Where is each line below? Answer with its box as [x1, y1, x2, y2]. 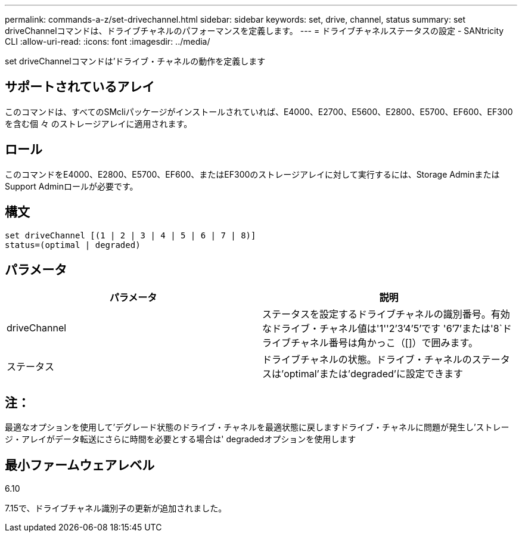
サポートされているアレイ [5, 79, 155, 95]
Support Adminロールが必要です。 [5, 181, 138, 191]
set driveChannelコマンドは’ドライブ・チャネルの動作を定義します [5, 56, 266, 66]
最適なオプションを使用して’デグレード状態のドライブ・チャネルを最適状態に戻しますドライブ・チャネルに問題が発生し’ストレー [5, 422, 509, 433]
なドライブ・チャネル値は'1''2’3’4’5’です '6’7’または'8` [262, 322, 502, 335]
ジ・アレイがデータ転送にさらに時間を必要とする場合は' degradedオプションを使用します [5, 434, 356, 445]
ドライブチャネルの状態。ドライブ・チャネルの [262, 353, 472, 366]
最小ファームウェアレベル [5, 457, 155, 473]
